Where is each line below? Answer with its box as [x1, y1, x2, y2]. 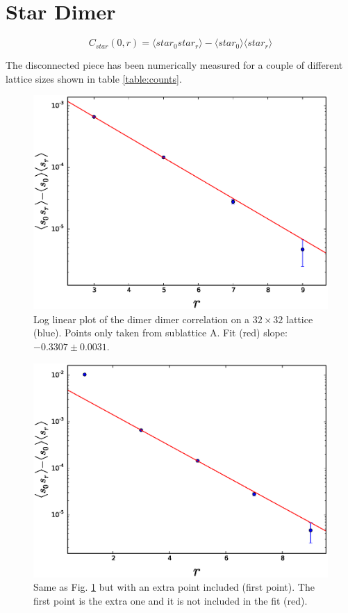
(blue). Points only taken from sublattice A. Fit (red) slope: [33, 325, 288, 340]
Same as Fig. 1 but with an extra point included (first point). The [33, 580, 315, 594]
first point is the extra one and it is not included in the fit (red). [33, 593, 308, 607]
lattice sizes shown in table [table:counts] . [6, 71, 182, 85]
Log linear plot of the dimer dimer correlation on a [33, 311, 250, 326]
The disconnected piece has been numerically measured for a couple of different [6, 58, 343, 72]
